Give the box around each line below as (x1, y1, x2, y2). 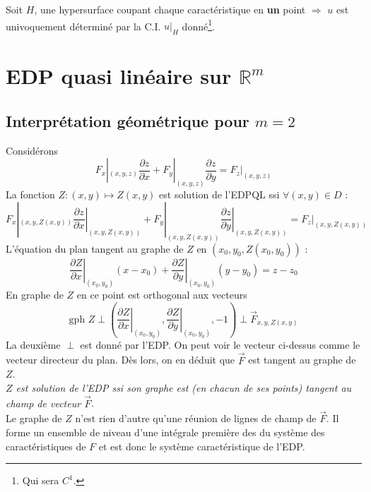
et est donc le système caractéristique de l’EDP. (98, 438, 305, 453)
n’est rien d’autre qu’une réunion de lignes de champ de (75, 411, 317, 426)
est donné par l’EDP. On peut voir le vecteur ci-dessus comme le (80, 337, 360, 352)
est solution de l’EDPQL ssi (159, 187, 280, 202)
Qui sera (22, 473, 59, 488)
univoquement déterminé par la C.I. (6, 18, 161, 33)
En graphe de (6, 287, 64, 302)
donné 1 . (182, 16, 215, 33)
